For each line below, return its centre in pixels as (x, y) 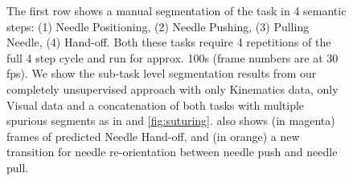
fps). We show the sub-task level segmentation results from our (162, 73)
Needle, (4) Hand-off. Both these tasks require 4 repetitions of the (169, 42)
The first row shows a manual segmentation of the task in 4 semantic (176, 10)
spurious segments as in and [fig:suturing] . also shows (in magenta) (171, 121)
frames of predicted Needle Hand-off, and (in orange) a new (153, 136)
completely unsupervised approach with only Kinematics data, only (172, 88)
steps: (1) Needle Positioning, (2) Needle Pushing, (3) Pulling (158, 26)
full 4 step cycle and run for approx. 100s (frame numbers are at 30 (172, 57)
